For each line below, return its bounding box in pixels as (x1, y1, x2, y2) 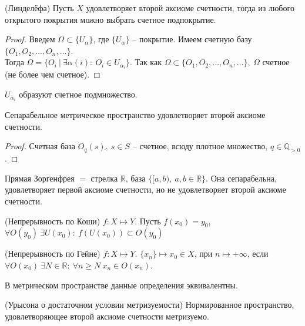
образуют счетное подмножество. (19, 88, 138, 100)
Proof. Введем (5, 33, 55, 45)
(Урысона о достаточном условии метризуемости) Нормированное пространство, (5, 298, 294, 311)
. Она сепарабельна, (206, 172, 277, 184)
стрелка (91, 172, 118, 184)
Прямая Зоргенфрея (5, 172, 75, 184)
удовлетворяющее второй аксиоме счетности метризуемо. (5, 310, 209, 322)
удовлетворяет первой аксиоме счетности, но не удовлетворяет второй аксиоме (5, 183, 286, 196)
